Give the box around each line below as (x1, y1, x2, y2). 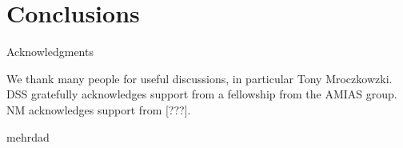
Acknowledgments (6, 43, 94, 60)
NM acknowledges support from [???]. (6, 101, 191, 118)
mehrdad (6, 128, 50, 145)
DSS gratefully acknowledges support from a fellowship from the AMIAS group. (6, 86, 397, 102)
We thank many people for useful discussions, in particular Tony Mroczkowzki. (6, 70, 393, 86)
